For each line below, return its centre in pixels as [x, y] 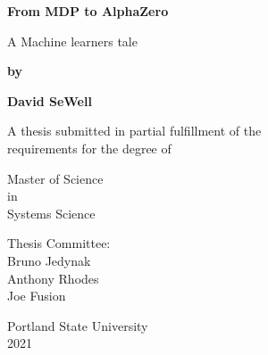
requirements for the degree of [89, 148]
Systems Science [51, 213]
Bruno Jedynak [49, 260]
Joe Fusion [37, 296]
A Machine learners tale [72, 41]
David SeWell [50, 100]
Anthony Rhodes [53, 278]
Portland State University [78, 325]
